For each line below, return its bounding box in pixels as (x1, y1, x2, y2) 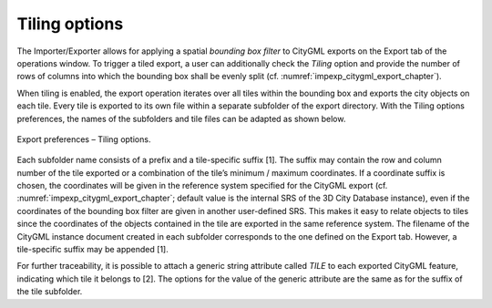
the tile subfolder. (16, 286, 83, 297)
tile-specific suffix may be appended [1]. (16, 244, 169, 255)
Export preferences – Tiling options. (16, 133, 151, 145)
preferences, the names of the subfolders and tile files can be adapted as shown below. (16, 113, 346, 124)
